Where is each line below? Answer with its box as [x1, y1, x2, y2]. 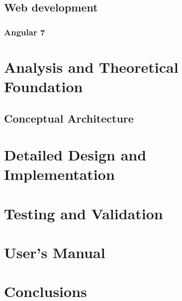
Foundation [4, 76, 83, 96]
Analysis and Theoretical [4, 56, 179, 77]
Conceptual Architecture [4, 110, 134, 126]
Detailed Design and [4, 145, 147, 165]
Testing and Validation [4, 203, 163, 223]
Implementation [4, 164, 115, 184]
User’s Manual [4, 242, 105, 263]
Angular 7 [4, 25, 45, 38]
